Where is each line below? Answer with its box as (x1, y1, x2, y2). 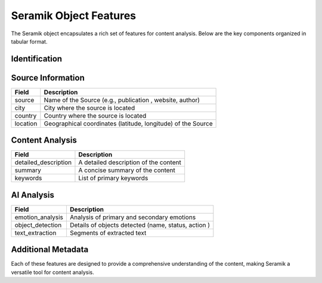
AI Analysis (11, 190, 55, 200)
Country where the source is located (44, 111, 147, 119)
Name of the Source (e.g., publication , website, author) (44, 96, 200, 104)
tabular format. (11, 38, 48, 45)
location (14, 119, 38, 128)
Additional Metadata (11, 245, 89, 255)
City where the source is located (44, 103, 135, 112)
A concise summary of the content (78, 166, 176, 174)
